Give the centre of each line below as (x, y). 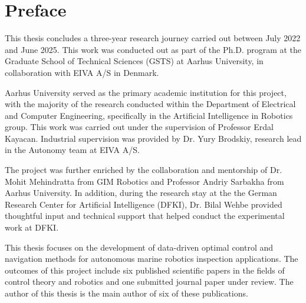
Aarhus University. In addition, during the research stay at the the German (141, 193)
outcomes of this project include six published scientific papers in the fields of (145, 270)
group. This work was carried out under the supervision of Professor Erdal (139, 127)
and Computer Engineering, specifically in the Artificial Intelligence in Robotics (149, 115)
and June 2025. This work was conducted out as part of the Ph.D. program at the (153, 49)
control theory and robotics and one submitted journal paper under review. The (149, 282)
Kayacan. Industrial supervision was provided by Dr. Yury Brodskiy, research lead (153, 138)
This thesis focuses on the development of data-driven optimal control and (139, 247)
